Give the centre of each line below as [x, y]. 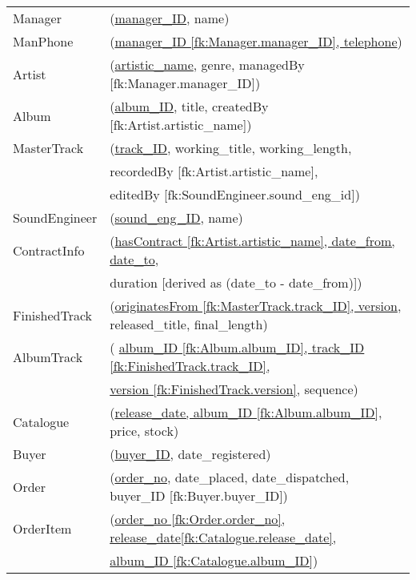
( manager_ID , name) [170, 18]
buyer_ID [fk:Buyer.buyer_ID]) [199, 495]
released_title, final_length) [189, 324]
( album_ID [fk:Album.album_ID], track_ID [237, 347]
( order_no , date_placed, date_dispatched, [230, 477]
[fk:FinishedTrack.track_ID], [190, 366]
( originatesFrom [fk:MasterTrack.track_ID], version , [256, 306]
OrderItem [42, 528]
